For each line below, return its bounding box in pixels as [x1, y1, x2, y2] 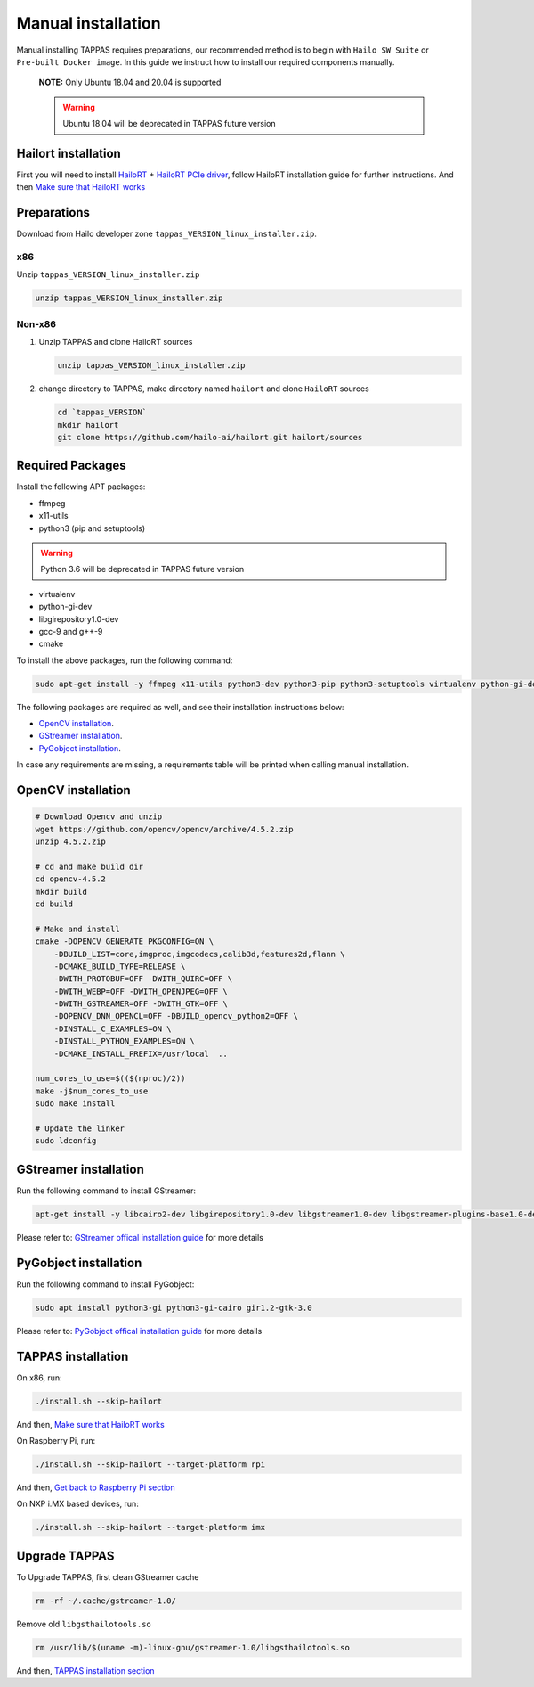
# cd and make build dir [35, 861, 144, 872]
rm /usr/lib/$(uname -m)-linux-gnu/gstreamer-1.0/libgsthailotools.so [35, 1642, 351, 1652]
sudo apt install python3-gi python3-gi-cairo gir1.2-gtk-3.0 [35, 1302, 312, 1313]
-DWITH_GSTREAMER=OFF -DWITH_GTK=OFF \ [53, 999, 229, 1009]
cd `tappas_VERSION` [57, 407, 147, 418]
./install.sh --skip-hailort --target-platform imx [35, 1522, 266, 1533]
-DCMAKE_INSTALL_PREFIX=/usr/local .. [53, 1048, 229, 1059]
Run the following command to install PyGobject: [16, 1279, 195, 1290]
